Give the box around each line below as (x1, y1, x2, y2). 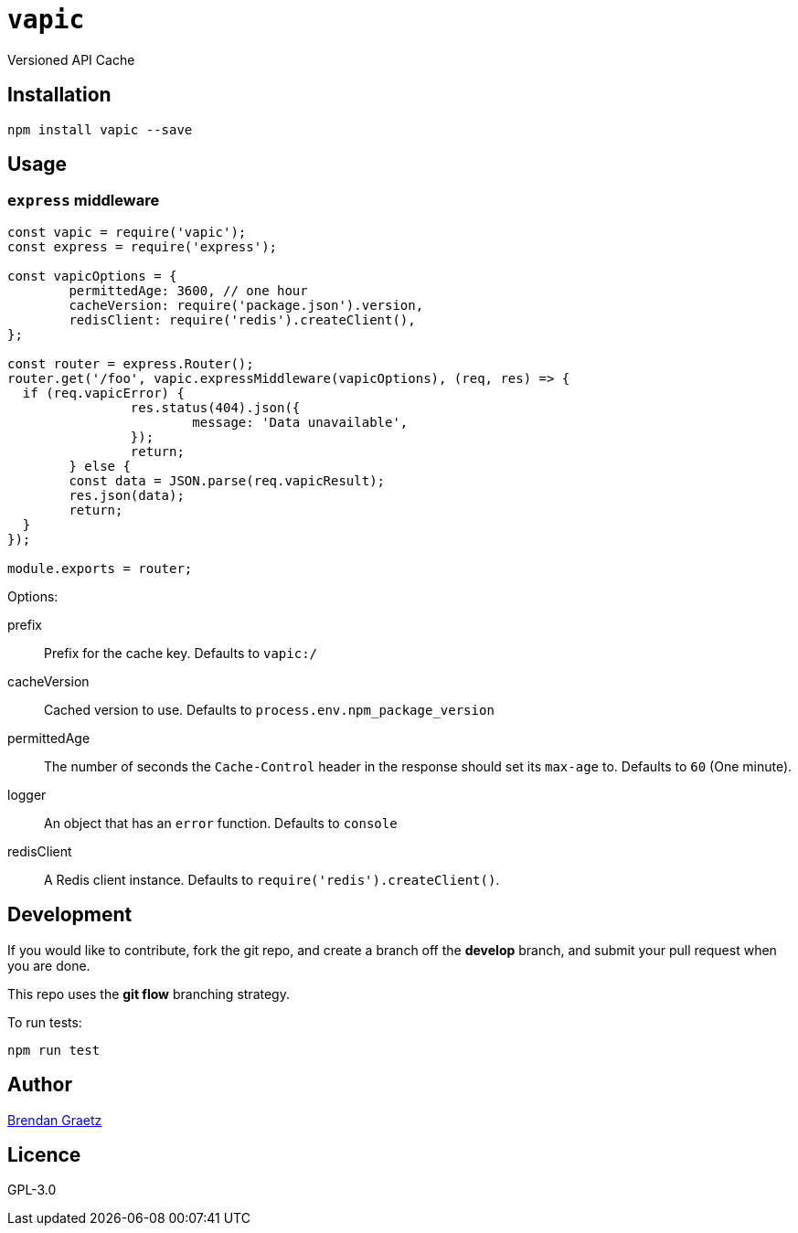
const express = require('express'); (7, 239, 278, 254)
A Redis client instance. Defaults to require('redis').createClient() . (44, 871, 500, 888)
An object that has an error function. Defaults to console (44, 814, 398, 831)
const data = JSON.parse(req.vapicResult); (69, 473, 386, 488)
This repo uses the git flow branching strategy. (7, 985, 290, 1002)
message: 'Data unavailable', (192, 414, 409, 430)
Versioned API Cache (7, 51, 135, 68)
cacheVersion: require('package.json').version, (69, 297, 424, 313)
